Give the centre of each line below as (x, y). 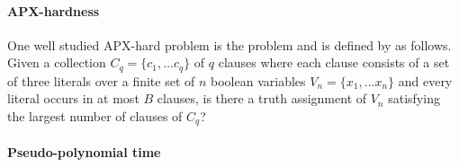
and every (425, 80)
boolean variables (258, 80)
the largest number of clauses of (95, 116)
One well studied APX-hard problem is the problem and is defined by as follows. (229, 44)
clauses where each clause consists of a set (334, 62)
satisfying (414, 98)
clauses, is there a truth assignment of (262, 98)
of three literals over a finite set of (101, 80)
